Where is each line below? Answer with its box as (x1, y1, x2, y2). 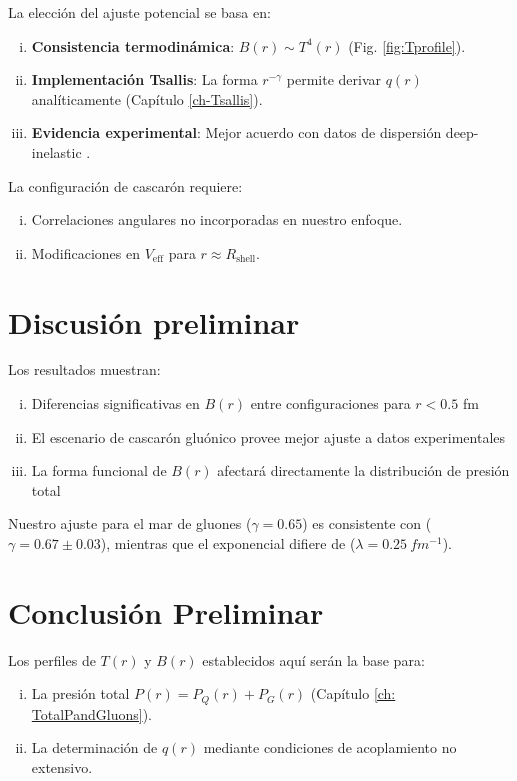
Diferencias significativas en (31, 393, 200, 414)
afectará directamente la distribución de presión (217, 460, 510, 481)
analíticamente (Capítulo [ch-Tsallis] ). (31, 88, 263, 109)
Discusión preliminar (8, 301, 300, 342)
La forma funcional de (31, 460, 167, 481)
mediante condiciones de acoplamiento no (203, 737, 457, 758)
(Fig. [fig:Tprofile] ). (348, 35, 466, 56)
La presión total (31, 683, 130, 704)
